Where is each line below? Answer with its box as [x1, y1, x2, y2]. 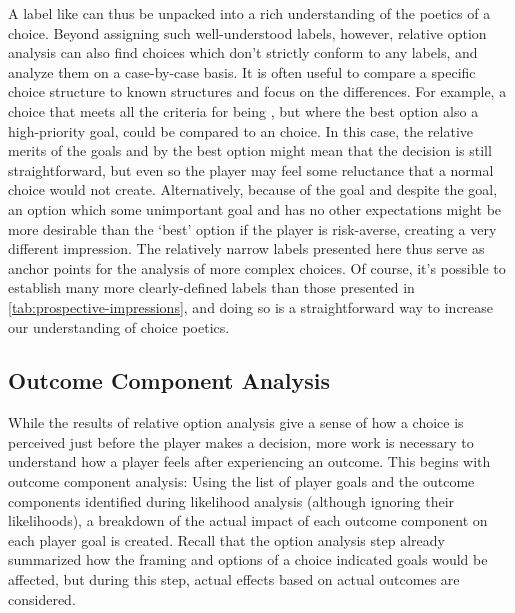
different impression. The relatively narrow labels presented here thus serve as [8, 238, 485, 259]
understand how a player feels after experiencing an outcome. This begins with [8, 451, 491, 472]
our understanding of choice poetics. [8, 316, 230, 337]
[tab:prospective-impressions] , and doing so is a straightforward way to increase [8, 296, 494, 317]
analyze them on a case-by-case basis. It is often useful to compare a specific [8, 61, 476, 82]
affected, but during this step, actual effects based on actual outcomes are [8, 569, 460, 590]
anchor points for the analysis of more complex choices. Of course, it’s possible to [8, 257, 506, 278]
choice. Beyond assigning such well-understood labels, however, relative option [8, 22, 487, 43]
